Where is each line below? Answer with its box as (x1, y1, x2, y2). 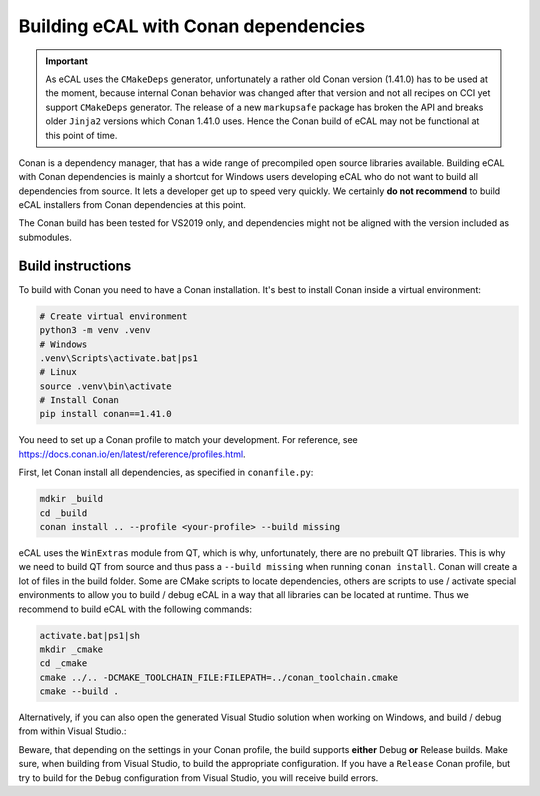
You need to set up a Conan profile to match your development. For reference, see (18, 434, 359, 446)
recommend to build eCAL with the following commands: (18, 603, 252, 615)
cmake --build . (39, 686, 120, 697)
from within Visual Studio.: (18, 725, 127, 737)
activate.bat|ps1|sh (39, 630, 140, 641)
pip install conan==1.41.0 (39, 408, 172, 420)
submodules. (18, 231, 72, 243)
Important (45, 55, 89, 67)
